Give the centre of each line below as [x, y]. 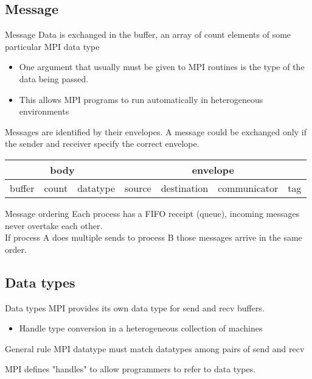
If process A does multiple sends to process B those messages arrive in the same [154, 237]
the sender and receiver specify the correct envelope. [102, 143]
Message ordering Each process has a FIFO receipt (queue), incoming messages [152, 213]
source [138, 188]
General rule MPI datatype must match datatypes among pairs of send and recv [155, 348]
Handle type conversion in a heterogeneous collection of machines [141, 328]
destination [185, 188]
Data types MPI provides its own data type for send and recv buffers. [135, 307]
